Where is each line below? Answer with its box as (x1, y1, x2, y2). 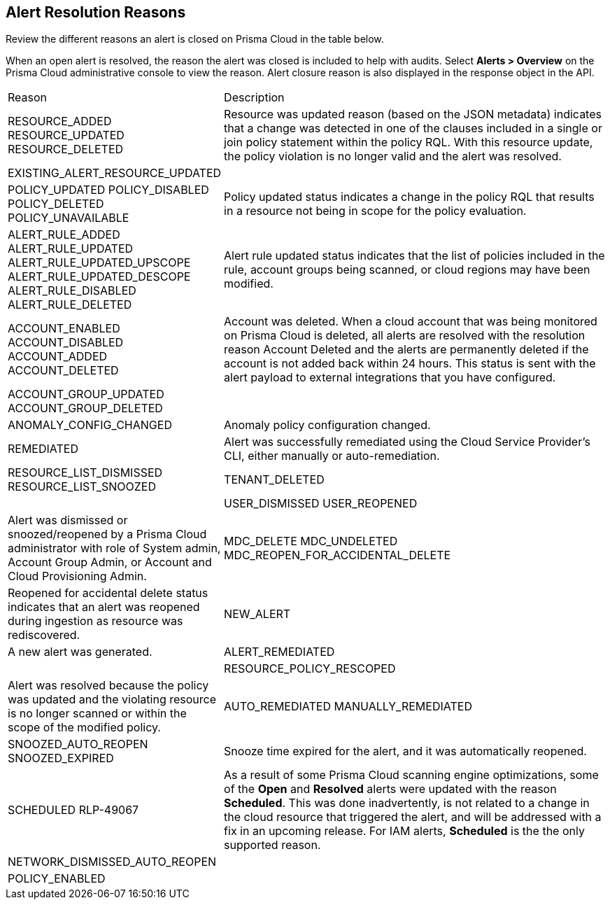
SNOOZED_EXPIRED (8, 751, 114, 766)
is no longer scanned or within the (8, 706, 187, 721)
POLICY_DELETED (8, 197, 104, 211)
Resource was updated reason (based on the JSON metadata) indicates (224, 107, 602, 122)
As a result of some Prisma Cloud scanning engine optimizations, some (224, 768, 599, 783)
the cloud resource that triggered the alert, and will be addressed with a (224, 810, 602, 825)
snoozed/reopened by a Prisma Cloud (8, 527, 207, 542)
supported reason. (224, 838, 321, 853)
